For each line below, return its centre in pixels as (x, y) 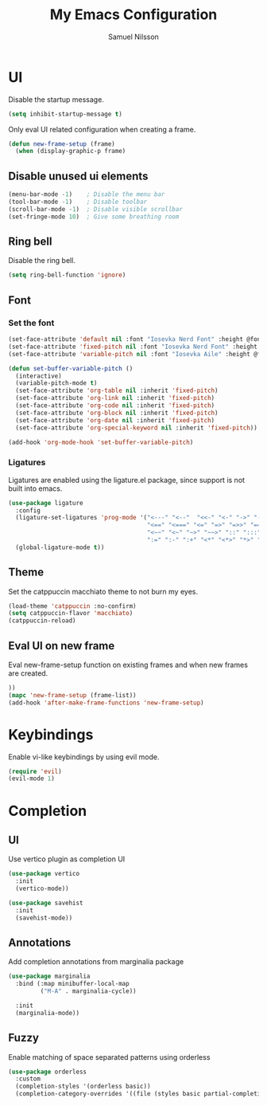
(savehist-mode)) (44, 918)
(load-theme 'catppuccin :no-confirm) (72, 606)
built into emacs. (35, 488)
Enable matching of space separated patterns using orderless (109, 1057)
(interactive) (39, 376)
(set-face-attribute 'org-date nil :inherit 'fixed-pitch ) (115, 420)
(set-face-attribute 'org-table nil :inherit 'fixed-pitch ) (117, 391)
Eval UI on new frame (62, 646)
